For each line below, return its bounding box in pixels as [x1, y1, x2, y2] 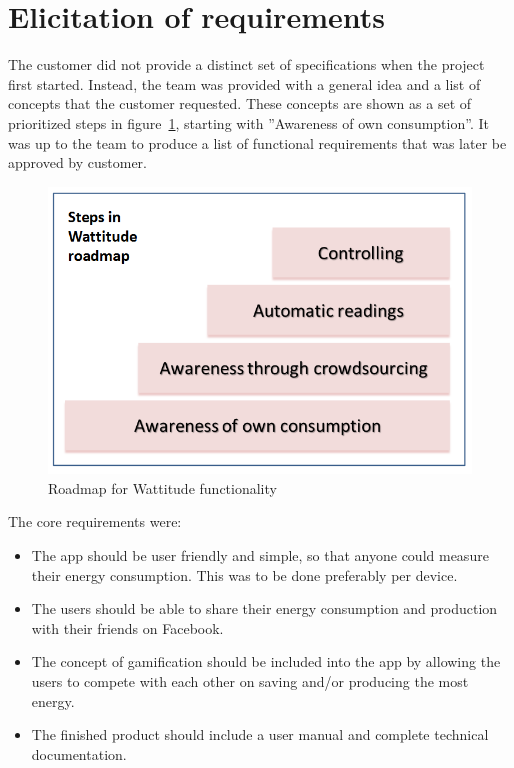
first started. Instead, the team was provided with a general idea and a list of [8, 73, 481, 94]
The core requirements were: [8, 511, 182, 532]
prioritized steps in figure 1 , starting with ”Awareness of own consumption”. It [8, 112, 489, 133]
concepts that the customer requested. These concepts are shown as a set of [8, 93, 472, 114]
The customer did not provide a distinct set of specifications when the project [8, 54, 485, 75]
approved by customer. [8, 152, 147, 173]
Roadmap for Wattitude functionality [48, 477, 277, 498]
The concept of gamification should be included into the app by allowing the [31, 651, 501, 672]
